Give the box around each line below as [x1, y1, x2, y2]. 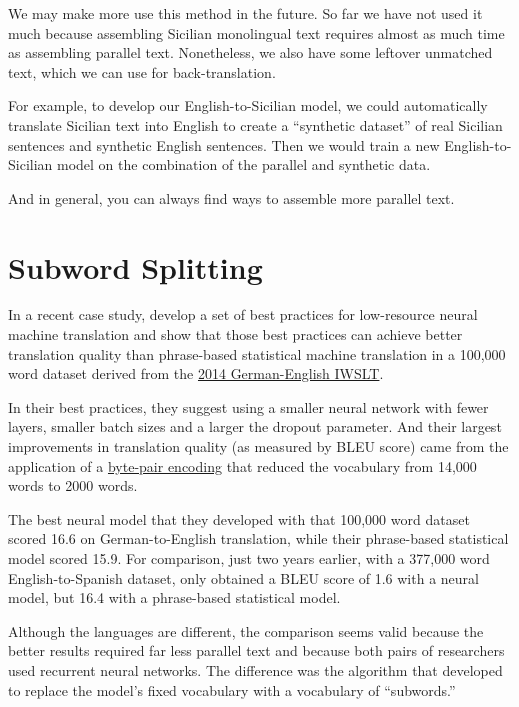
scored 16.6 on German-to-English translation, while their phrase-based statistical [8, 528, 509, 549]
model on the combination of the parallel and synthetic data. [57, 154, 431, 175]
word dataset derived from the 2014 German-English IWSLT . [8, 363, 384, 384]
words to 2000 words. [8, 475, 138, 496]
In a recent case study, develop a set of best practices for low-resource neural [8, 304, 478, 325]
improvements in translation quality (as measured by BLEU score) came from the [8, 436, 509, 457]
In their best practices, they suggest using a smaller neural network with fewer [8, 396, 489, 417]
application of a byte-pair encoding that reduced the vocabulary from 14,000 [8, 455, 477, 476]
